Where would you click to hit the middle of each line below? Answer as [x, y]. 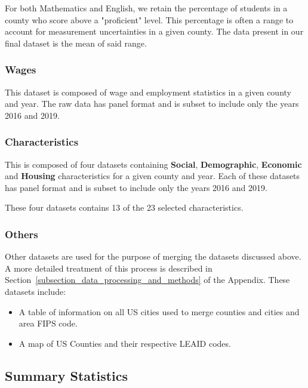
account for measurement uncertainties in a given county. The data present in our [154, 31]
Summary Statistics [67, 375]
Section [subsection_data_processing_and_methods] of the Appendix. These [147, 280]
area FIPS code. [48, 323]
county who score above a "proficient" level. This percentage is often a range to [149, 19]
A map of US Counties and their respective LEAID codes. [125, 343]
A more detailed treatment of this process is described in [109, 268]
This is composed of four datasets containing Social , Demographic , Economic [153, 164]
